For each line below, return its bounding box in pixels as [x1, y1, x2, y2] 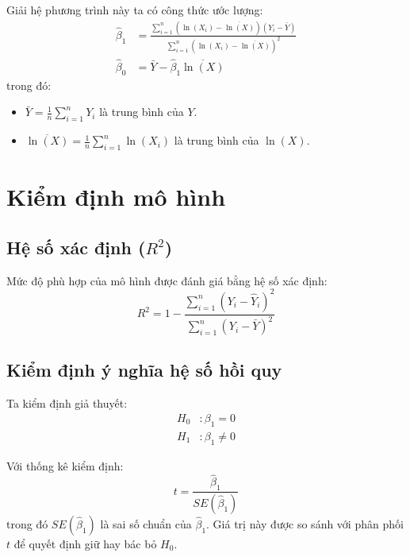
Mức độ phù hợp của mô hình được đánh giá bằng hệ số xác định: [6, 272, 328, 288]
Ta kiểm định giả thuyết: [6, 395, 128, 412]
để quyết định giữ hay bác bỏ [13, 536, 157, 552]
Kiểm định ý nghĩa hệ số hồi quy [6, 358, 282, 382]
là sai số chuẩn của [100, 516, 192, 532]
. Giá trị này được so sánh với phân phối [206, 516, 404, 532]
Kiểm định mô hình [6, 180, 226, 213]
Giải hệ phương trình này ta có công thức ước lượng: [6, 2, 263, 17]
